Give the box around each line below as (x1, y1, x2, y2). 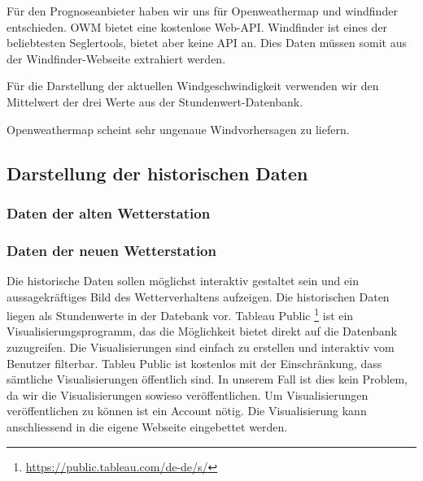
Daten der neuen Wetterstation (7, 240, 216, 260)
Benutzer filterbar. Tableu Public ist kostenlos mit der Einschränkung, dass (7, 354, 382, 371)
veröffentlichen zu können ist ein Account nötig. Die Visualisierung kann (7, 402, 367, 419)
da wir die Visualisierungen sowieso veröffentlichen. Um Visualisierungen (7, 386, 368, 403)
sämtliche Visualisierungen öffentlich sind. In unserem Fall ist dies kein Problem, (7, 370, 408, 388)
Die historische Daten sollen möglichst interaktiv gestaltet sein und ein (7, 272, 359, 288)
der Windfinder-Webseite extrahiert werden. (7, 50, 226, 67)
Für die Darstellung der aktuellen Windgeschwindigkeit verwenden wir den (7, 77, 379, 94)
